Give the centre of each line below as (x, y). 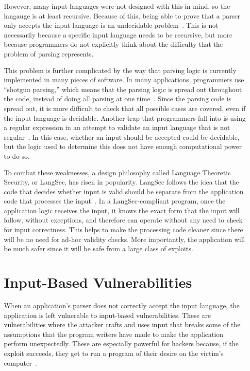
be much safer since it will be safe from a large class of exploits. (99, 249)
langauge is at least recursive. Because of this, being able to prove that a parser (122, 15)
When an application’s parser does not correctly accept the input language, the (122, 305)
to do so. (17, 156)
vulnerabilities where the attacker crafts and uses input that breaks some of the (122, 325)
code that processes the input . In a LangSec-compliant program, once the (115, 201)
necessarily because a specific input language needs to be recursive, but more (118, 34)
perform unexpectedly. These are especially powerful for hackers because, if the (121, 343)
